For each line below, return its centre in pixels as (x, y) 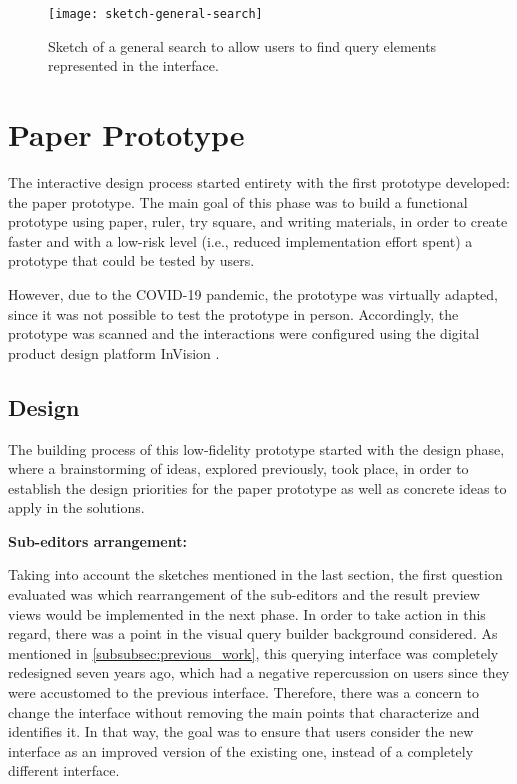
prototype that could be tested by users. (131, 260)
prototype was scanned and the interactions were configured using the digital (244, 333)
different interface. (64, 770)
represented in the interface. (133, 65)
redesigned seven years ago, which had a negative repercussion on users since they (259, 672)
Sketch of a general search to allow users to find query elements (242, 45)
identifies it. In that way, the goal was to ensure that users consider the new (241, 731)
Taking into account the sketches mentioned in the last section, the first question (255, 574)
